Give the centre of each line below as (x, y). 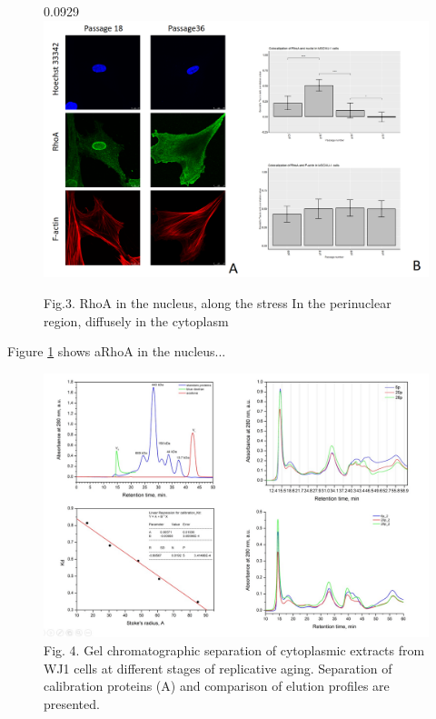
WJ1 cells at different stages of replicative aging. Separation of (218, 668)
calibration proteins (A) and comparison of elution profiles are (217, 686)
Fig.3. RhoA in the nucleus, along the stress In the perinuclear (218, 302)
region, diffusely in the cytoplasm (136, 320)
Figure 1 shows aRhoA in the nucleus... (117, 351)
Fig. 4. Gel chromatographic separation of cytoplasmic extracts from (234, 650)
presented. (72, 703)
